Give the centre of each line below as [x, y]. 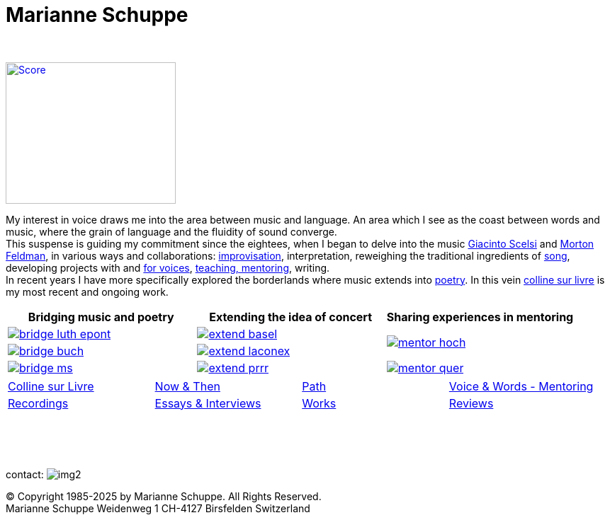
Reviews [471, 403]
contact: [25, 474]
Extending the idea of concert [291, 317]
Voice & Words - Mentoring [521, 386]
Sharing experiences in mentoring [480, 317]
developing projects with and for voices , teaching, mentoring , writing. [168, 267]
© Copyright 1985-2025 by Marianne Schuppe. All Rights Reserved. [164, 496]
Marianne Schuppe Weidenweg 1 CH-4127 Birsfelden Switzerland [158, 508]
